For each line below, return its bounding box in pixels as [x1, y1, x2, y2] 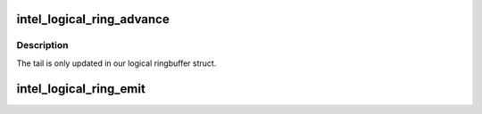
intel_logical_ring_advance [16, 12, 170, 27]
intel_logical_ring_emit [16, 81, 146, 96]
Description [16, 39, 69, 52]
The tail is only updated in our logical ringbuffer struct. [16, 58, 217, 69]
